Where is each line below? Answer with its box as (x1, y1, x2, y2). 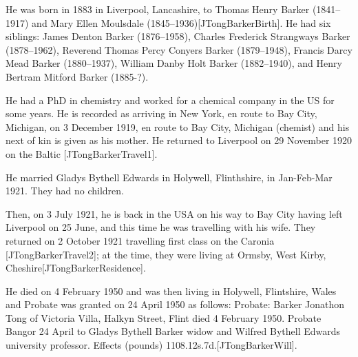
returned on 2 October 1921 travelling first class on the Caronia (6, 233, 275, 247)
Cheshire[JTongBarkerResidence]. (6, 261, 146, 275)
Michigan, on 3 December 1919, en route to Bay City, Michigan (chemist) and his (6, 119, 350, 134)
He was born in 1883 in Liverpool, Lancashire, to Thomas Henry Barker (6, 2, 310, 16)
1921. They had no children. (6, 183, 124, 198)
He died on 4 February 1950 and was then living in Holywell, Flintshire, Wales (6, 283, 337, 298)
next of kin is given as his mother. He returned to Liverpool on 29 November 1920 (6, 133, 352, 147)
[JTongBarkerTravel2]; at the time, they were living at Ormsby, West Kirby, (6, 247, 326, 261)
